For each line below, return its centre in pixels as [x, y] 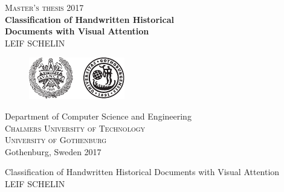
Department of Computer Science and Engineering [98, 116]
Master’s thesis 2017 [44, 7]
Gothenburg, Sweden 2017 [53, 151]
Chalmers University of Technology [75, 128]
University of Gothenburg [56, 140]
